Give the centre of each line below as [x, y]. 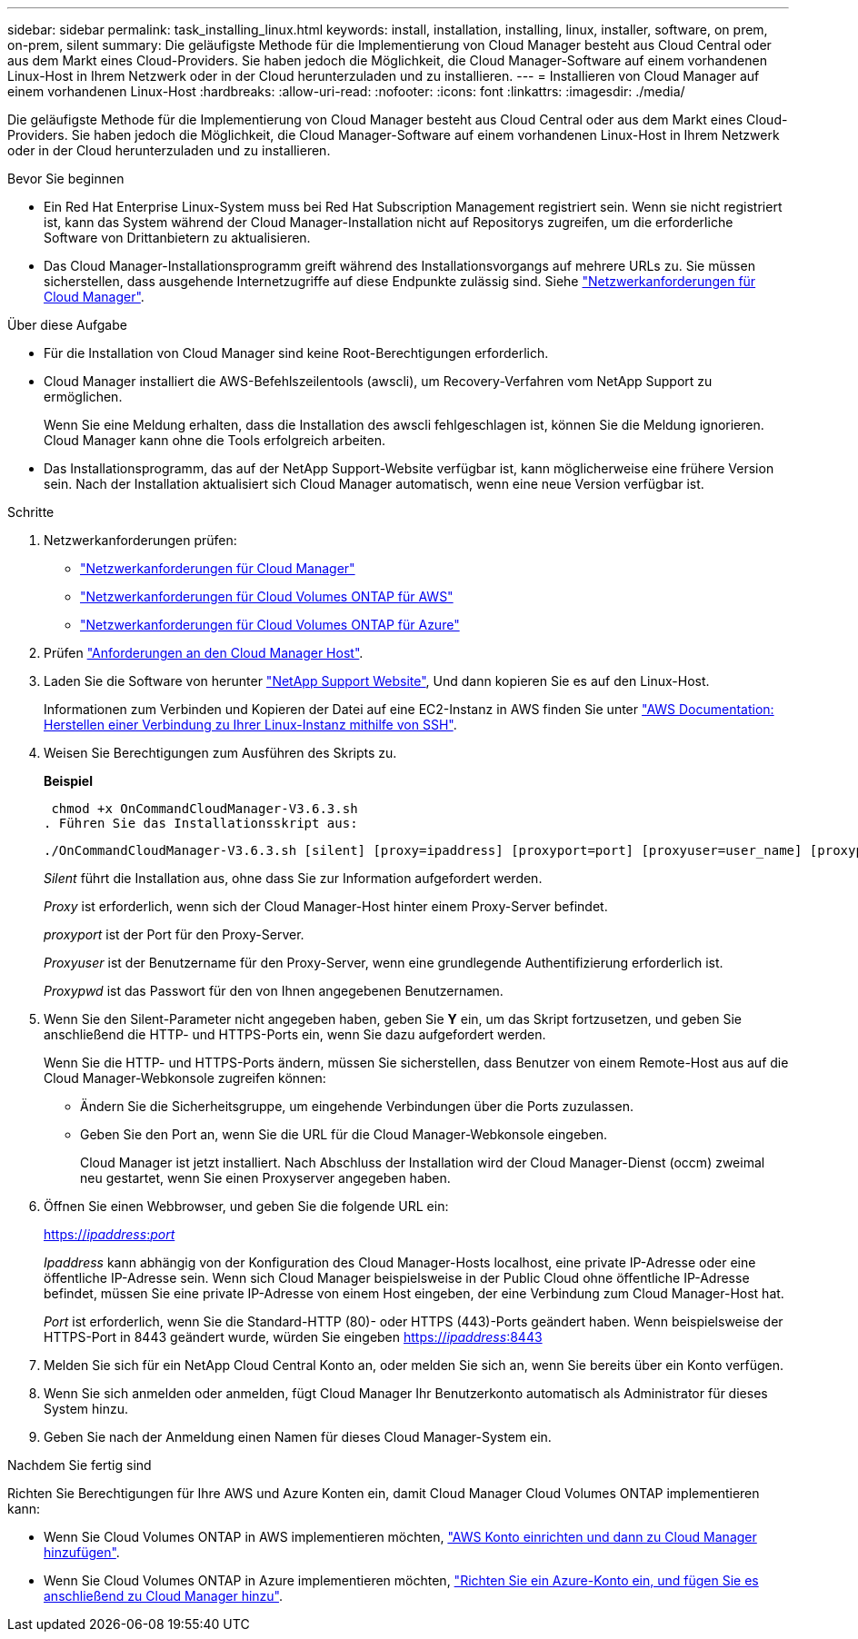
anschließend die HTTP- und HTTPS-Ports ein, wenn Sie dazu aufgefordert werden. [295, 1034]
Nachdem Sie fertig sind [80, 1465]
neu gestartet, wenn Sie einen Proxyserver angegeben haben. [265, 1178]
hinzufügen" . [82, 1552]
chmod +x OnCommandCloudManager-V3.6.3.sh [205, 809]
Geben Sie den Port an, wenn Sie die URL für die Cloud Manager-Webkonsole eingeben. [344, 1134]
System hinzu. [86, 1409]
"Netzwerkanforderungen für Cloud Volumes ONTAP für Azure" [270, 625]
